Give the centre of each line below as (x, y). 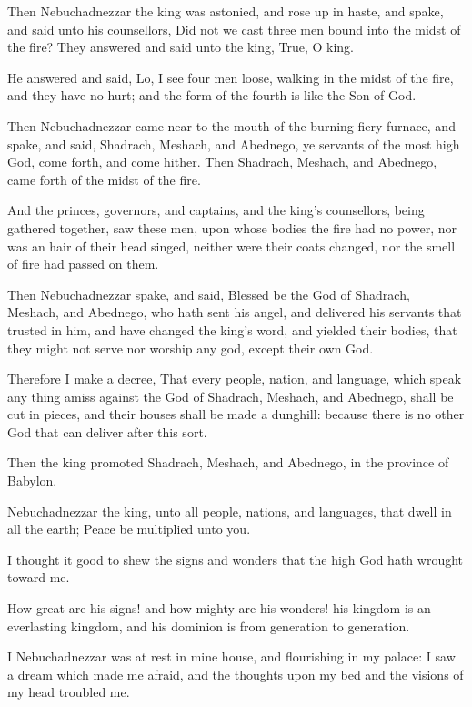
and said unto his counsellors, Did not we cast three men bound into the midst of (234, 29)
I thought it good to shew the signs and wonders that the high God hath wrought (236, 559)
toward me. (39, 577)
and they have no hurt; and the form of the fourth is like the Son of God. (212, 95)
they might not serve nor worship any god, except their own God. (191, 348)
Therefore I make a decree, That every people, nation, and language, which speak (235, 379)
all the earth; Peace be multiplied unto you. (129, 529)
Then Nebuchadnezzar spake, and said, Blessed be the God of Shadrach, (209, 294)
